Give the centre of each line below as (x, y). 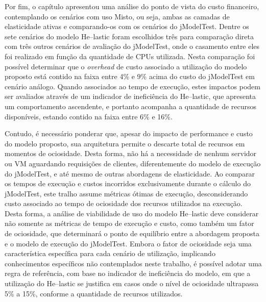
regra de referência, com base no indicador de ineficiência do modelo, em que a (128, 273)
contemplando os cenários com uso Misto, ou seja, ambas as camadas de (117, 16)
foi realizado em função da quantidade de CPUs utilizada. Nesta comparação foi (130, 56)
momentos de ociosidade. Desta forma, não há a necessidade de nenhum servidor (131, 153)
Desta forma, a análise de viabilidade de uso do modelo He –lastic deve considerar (132, 213)
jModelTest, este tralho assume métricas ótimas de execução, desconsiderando (126, 193)
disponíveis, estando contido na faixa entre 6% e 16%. (89, 116)
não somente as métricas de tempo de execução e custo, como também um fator (129, 223)
